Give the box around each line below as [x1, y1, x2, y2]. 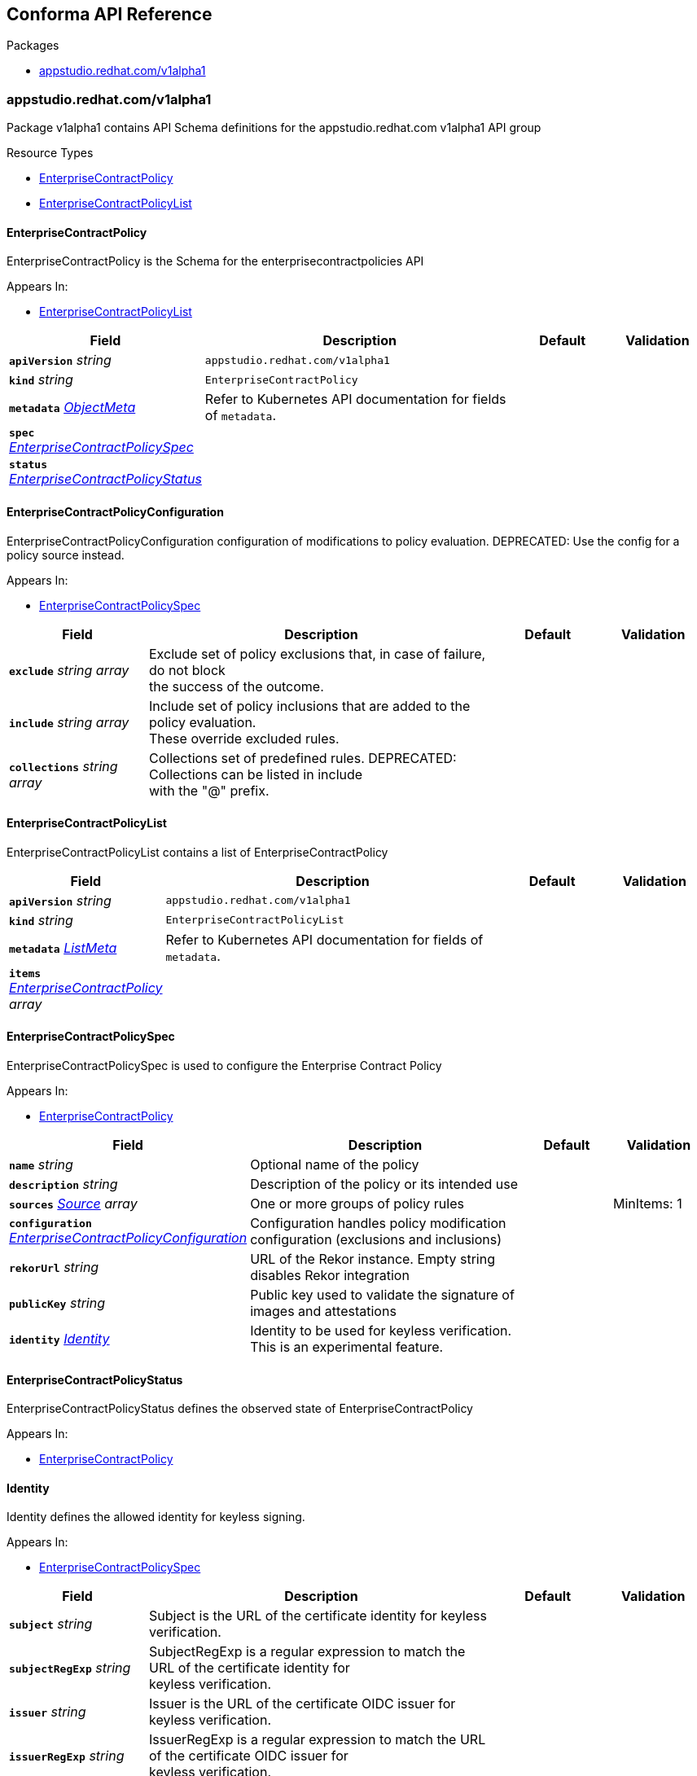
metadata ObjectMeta [9, 399, 136, 416]
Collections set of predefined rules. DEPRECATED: [149, 749, 457, 766]
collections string [9, 757, 118, 774]
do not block [149, 661, 226, 678]
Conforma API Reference [7, 4, 213, 24]
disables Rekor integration [250, 1267, 410, 1284]
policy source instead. [7, 547, 125, 562]
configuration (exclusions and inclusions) [250, 1231, 502, 1248]
